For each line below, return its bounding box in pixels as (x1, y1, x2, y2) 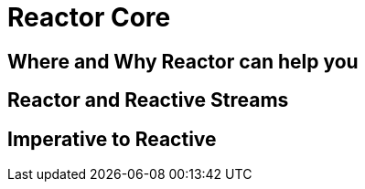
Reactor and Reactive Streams (7, 89, 289, 112)
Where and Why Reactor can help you (7, 49, 359, 73)
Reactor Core (7, 2, 171, 33)
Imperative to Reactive (7, 127, 217, 151)
